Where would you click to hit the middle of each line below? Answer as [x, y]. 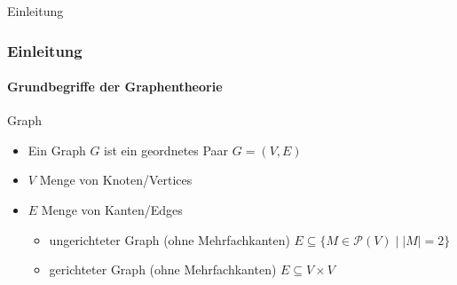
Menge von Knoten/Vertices [116, 180]
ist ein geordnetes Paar [166, 150]
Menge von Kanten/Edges [112, 210]
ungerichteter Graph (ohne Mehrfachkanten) [169, 239]
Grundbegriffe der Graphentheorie [115, 87]
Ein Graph [57, 150]
